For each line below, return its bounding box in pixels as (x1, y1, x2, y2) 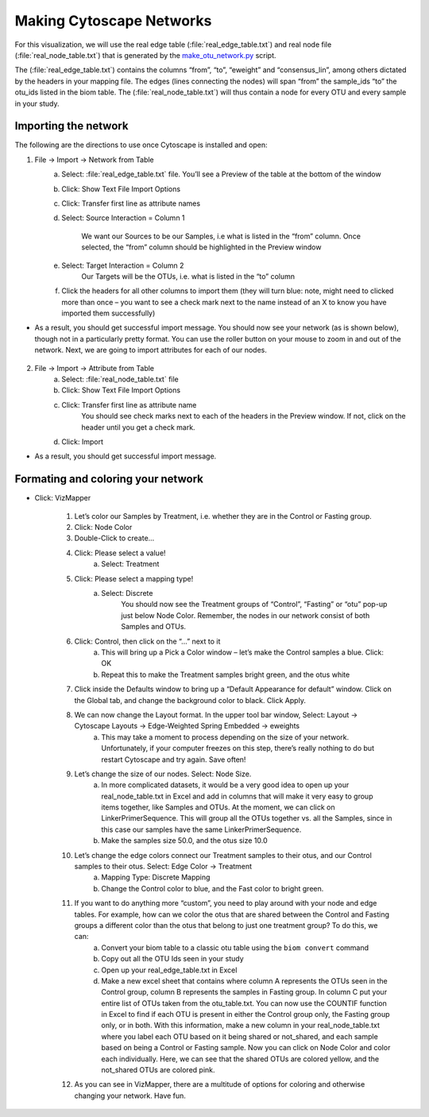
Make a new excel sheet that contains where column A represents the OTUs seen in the (101, 976, 388, 985)
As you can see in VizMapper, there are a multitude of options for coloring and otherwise (74, 1080, 365, 1089)
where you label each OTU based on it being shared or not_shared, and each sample (101, 1031, 379, 1041)
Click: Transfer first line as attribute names (61, 199, 201, 208)
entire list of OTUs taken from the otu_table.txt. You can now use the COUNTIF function (101, 998, 387, 1008)
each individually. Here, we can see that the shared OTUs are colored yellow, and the (101, 1053, 380, 1064)
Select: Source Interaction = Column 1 (61, 213, 186, 222)
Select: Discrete (101, 589, 153, 598)
